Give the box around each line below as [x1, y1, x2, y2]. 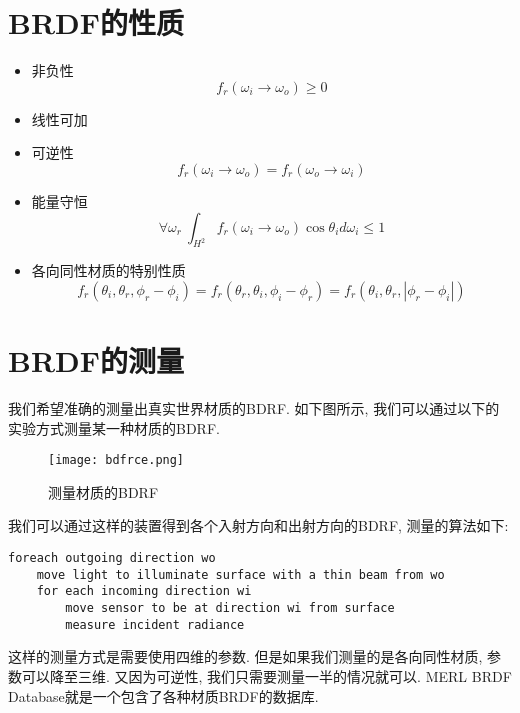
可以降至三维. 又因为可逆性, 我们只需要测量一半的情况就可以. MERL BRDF [21, 665, 512, 686]
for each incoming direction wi [36, 584, 252, 599]
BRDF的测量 [8, 340, 185, 381]
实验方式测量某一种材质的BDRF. [8, 417, 220, 438]
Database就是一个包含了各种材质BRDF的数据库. [8, 685, 319, 706]
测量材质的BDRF [48, 481, 159, 502]
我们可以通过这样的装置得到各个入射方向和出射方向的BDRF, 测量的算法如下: [8, 515, 509, 536]
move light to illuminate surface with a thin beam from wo [36, 567, 445, 582]
